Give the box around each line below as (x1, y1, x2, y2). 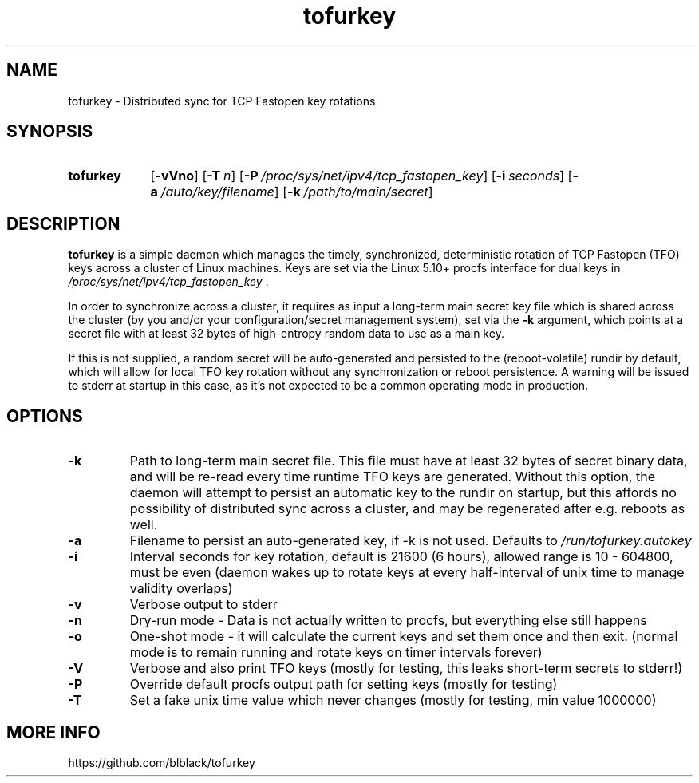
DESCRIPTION (6, 213, 120, 234)
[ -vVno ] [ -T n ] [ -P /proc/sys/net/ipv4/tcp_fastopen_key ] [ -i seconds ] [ (150, 168, 573, 184)
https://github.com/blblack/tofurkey (68, 755, 255, 769)
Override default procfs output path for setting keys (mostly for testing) (129, 676, 558, 693)
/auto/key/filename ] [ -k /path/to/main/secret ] (160, 184, 433, 200)
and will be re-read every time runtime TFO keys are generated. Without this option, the (129, 469, 655, 485)
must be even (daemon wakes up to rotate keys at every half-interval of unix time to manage (129, 564, 685, 581)
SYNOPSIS (6, 121, 93, 142)
